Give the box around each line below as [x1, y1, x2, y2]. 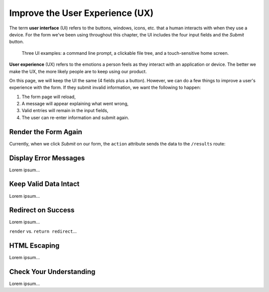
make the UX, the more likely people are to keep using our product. [9, 68, 147, 74]
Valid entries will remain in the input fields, [21, 108, 109, 114]
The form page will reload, [21, 94, 76, 100]
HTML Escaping [9, 241, 60, 250]
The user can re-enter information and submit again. [21, 115, 130, 121]
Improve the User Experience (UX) [9, 7, 154, 18]
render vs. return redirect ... [9, 228, 77, 234]
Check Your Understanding [9, 267, 96, 276]
